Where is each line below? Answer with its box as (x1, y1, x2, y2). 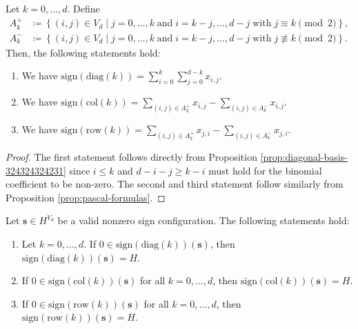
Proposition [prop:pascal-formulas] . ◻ (6, 190, 166, 204)
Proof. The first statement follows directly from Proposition (6, 150, 257, 163)
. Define (67, 1, 100, 15)
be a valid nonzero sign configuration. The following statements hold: (57, 213, 350, 228)
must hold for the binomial (208, 163, 322, 177)
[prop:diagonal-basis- (260, 150, 348, 163)
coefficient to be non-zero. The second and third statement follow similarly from (6, 177, 344, 191)
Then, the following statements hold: (6, 45, 161, 59)
